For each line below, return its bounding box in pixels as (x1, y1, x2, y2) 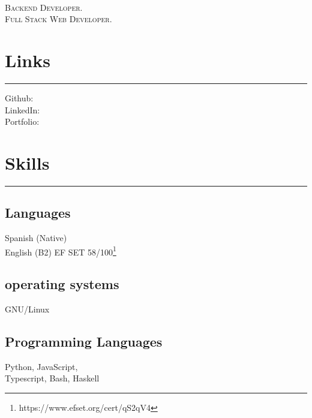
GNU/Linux (5, 303, 50, 315)
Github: (5, 91, 34, 104)
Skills (5, 150, 50, 175)
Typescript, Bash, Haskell (5, 372, 100, 384)
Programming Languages (5, 332, 163, 351)
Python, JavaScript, (5, 360, 78, 372)
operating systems (5, 275, 119, 293)
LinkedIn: (5, 103, 40, 116)
